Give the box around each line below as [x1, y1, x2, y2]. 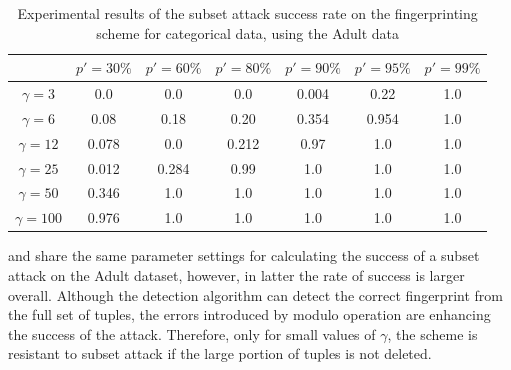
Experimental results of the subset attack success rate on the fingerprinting [17, 3, 478, 23]
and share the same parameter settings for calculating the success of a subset [8, 245, 480, 266]
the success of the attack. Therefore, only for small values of [8, 323, 376, 344]
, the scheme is [387, 323, 478, 344]
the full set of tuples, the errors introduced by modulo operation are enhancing [8, 304, 491, 325]
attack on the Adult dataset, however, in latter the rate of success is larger [8, 264, 465, 285]
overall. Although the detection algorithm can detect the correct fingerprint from [8, 284, 503, 305]
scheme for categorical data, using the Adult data [96, 22, 400, 43]
